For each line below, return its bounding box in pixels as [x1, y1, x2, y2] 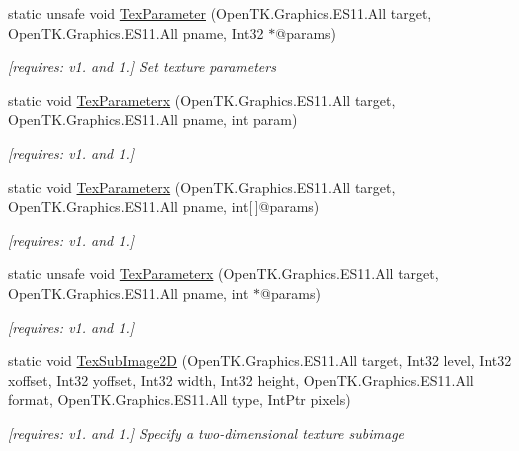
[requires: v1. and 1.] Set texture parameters [8, 56, 276, 77]
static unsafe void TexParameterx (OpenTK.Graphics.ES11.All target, [8, 263, 439, 284]
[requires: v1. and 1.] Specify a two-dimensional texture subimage [8, 422, 405, 443]
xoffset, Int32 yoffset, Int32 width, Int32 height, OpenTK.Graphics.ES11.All [8, 369, 474, 390]
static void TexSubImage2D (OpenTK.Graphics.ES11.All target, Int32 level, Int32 [8, 350, 512, 371]
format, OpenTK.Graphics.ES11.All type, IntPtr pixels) [8, 389, 351, 410]
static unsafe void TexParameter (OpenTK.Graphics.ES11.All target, [8, 3, 432, 23]
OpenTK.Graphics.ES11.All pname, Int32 [8, 22, 264, 43]
